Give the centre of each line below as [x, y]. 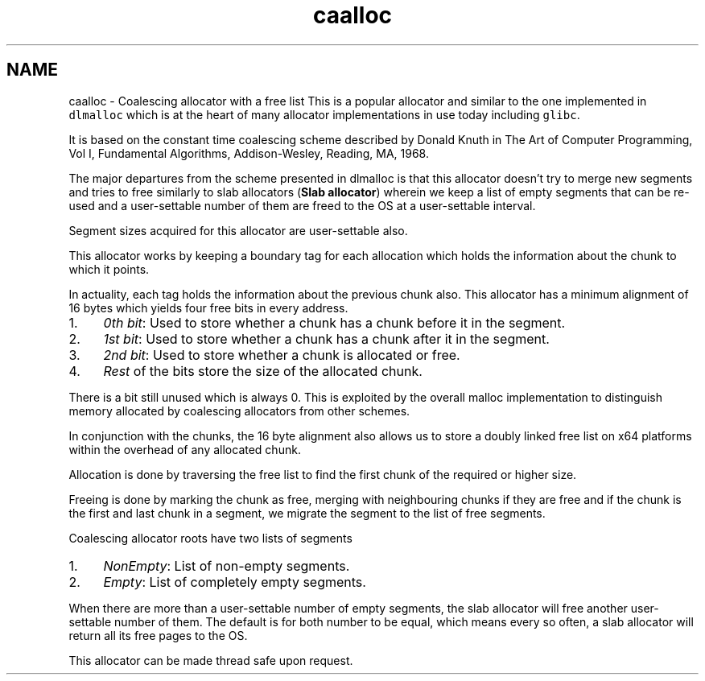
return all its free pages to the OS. [158, 635]
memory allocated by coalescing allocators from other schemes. [239, 411]
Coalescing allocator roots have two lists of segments [210, 538]
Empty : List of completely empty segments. [235, 582]
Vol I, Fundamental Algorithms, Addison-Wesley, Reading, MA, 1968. [249, 153]
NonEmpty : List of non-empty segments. [227, 565]
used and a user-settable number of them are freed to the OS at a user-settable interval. [302, 205]
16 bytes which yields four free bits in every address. [208, 307]
